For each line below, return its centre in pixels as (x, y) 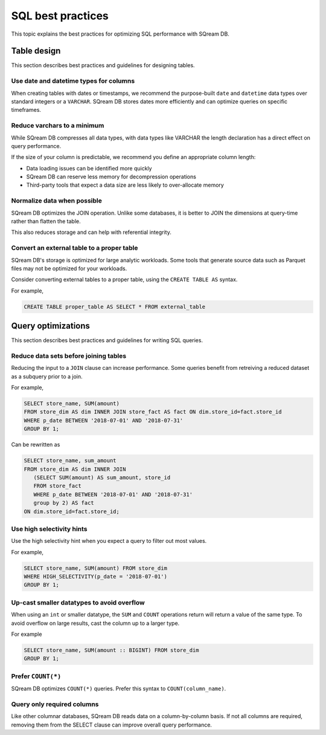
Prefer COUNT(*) (36, 676)
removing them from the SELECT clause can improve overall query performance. (112, 725)
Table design (36, 51)
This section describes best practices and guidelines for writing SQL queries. (107, 340)
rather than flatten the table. (46, 221)
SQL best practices (60, 16)
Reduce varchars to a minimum (58, 126)
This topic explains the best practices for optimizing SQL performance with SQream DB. (120, 34)
